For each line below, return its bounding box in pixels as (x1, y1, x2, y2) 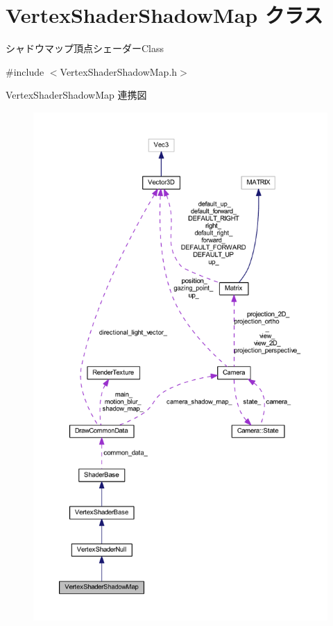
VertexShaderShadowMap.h (60, 64, 178, 79)
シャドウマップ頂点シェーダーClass (6, 41, 164, 56)
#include (6, 64, 44, 79)
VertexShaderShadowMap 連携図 (6, 88, 147, 102)
